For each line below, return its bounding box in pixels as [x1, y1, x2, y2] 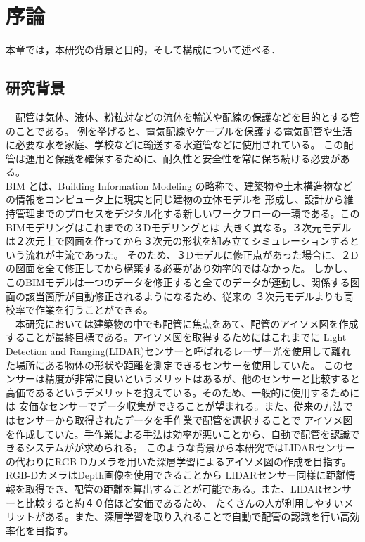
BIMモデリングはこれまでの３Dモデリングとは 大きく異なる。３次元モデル [6, 219, 352, 234]
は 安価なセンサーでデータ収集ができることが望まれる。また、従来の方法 [6, 399, 343, 413]
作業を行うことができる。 [34, 302, 153, 317]
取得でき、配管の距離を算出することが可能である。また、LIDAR [25, 481, 322, 496]
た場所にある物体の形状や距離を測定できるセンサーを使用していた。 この [6, 357, 343, 372]
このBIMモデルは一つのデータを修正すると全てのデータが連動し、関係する [6, 275, 350, 290]
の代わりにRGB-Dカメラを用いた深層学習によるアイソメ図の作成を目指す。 [6, 453, 352, 468]
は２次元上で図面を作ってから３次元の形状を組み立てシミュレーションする [6, 233, 350, 248]
